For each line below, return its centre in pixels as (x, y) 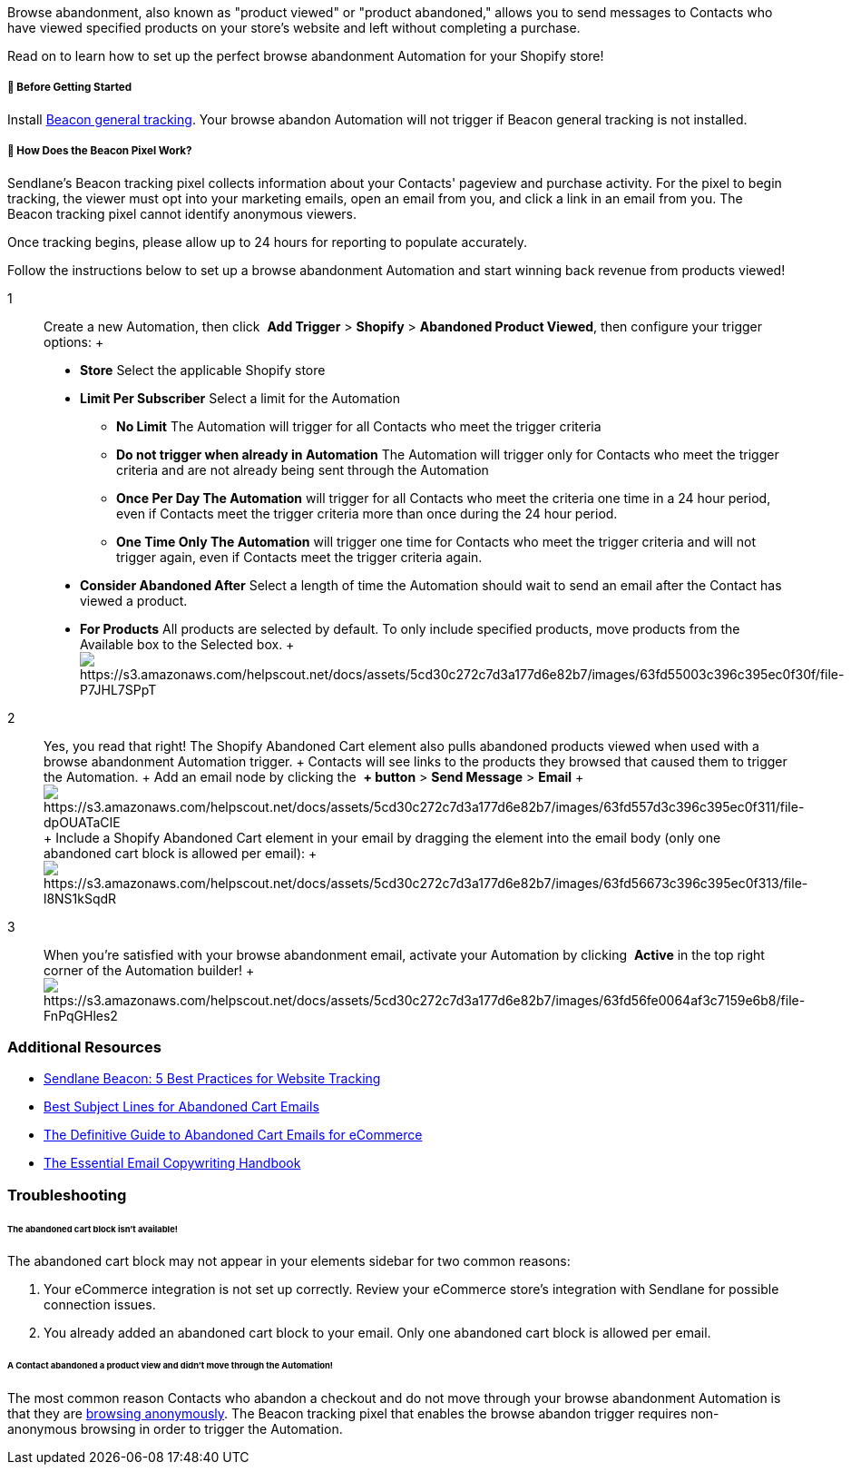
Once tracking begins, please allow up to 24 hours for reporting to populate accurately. (268, 242)
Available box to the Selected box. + (187, 644)
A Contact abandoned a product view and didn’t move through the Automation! (170, 1366)
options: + (74, 341)
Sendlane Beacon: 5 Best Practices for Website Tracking (212, 1079)
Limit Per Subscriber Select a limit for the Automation (240, 398)
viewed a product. (134, 600)
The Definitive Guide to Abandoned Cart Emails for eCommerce (233, 1135)
